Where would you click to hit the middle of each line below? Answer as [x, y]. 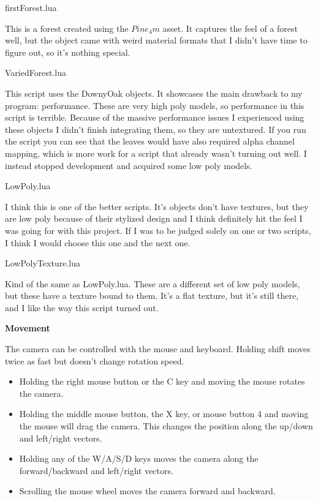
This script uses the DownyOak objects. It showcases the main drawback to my [154, 93]
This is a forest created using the [67, 28]
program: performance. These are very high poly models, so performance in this [155, 105]
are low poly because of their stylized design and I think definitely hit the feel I [154, 218]
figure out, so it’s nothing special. [68, 52]
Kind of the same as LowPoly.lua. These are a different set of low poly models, [153, 283]
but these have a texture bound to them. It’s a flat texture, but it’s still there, [152, 296]
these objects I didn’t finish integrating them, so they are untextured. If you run [156, 129]
